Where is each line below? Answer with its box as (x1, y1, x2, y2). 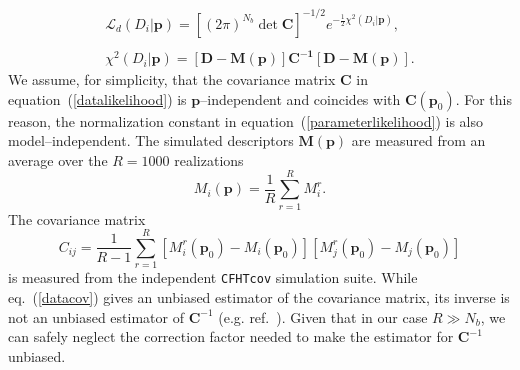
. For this (455, 88, 512, 109)
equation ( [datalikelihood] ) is (8, 88, 187, 109)
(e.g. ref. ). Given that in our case (218, 306, 428, 327)
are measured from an (351, 130, 486, 151)
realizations (174, 149, 244, 170)
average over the (8, 149, 108, 170)
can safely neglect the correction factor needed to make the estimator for (8, 326, 454, 347)
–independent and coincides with (200, 88, 401, 109)
